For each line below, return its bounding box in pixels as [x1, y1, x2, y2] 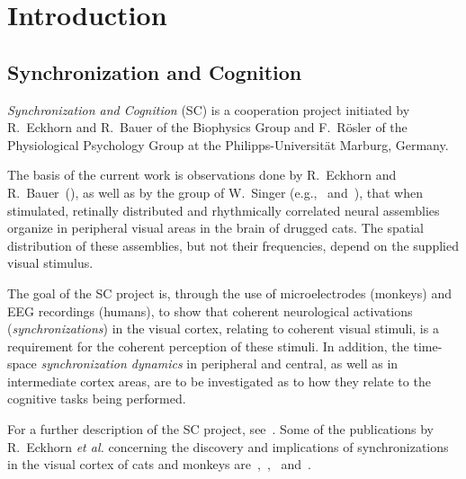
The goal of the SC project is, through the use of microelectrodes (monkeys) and [7, 283, 452, 302]
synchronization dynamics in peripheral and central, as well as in [40, 354, 399, 373]
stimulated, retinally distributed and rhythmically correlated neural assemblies [7, 200, 440, 219]
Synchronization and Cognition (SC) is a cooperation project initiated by [7, 100, 410, 119]
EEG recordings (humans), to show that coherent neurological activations [7, 301, 413, 320]
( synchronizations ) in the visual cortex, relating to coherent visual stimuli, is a [7, 319, 439, 338]
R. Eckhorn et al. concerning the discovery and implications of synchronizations [7, 437, 449, 456]
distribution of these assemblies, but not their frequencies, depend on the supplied [7, 235, 459, 254]
